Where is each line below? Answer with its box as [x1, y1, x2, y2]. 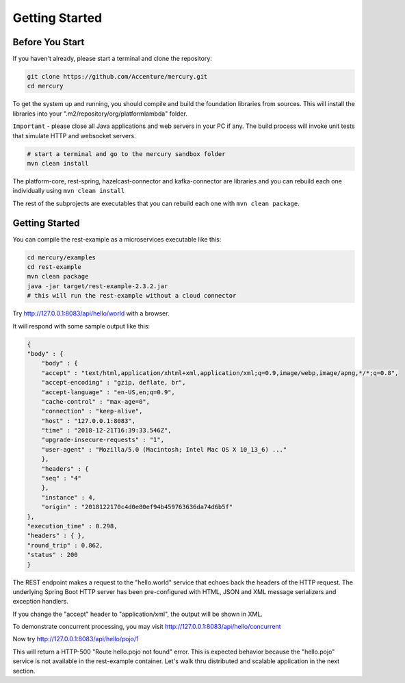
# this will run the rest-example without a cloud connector [27, 292, 237, 300]
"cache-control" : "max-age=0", [41, 398, 151, 405]
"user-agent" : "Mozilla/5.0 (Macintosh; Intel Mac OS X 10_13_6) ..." [41, 446, 287, 453]
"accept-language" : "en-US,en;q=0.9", [41, 388, 176, 396]
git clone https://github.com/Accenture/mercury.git [27, 73, 208, 81]
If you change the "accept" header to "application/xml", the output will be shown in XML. [12, 610, 263, 618]
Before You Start [12, 36, 85, 48]
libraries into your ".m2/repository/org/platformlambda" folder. [12, 109, 188, 118]
